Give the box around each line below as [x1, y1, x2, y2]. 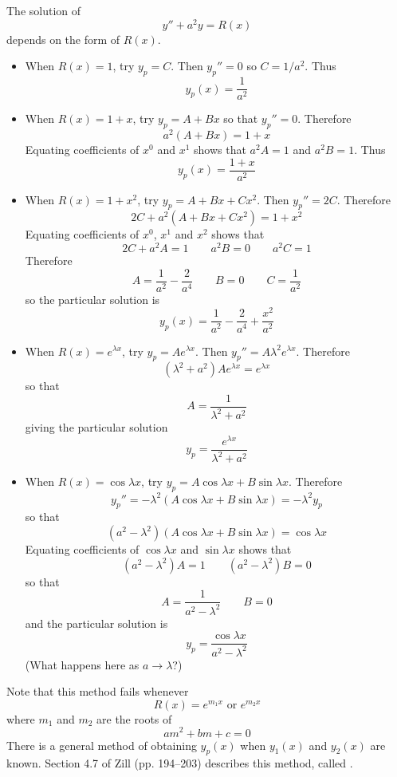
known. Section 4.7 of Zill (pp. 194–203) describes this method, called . [6, 755, 353, 771]
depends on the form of [6, 30, 120, 47]
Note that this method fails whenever [6, 683, 189, 700]
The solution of [6, 2, 81, 18]
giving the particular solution [25, 419, 168, 436]
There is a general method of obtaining [6, 736, 197, 753]
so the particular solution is [25, 290, 160, 307]
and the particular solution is [25, 614, 168, 631]
